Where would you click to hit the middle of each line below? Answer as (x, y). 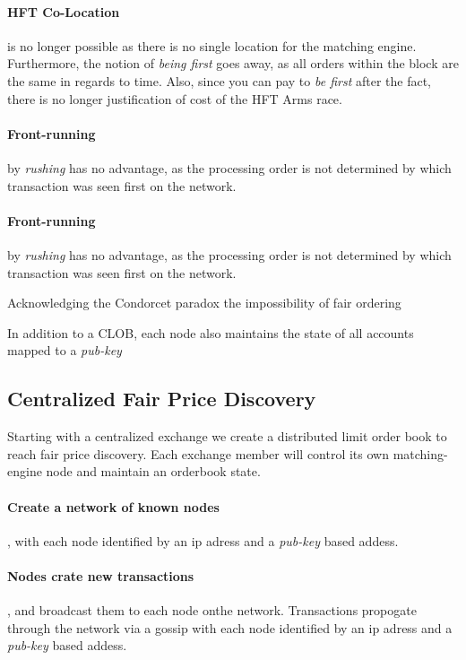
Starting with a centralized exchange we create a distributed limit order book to (227, 436)
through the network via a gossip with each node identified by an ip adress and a (230, 627)
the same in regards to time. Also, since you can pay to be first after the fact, (219, 80)
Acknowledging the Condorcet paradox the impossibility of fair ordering (204, 303)
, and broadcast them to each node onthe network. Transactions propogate (212, 610)
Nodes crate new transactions (101, 575)
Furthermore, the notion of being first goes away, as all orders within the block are (233, 63)
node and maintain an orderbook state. (153, 471)
